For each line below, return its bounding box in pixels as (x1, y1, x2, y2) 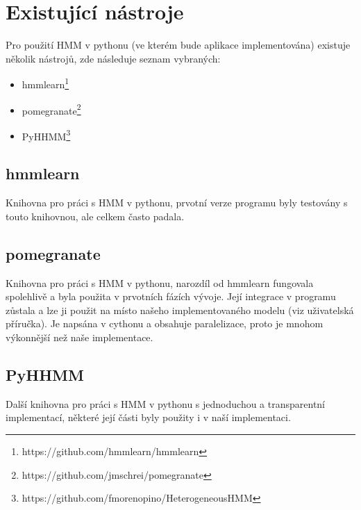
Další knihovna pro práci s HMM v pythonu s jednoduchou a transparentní (6, 396, 326, 411)
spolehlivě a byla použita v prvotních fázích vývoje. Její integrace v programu (6, 289, 336, 304)
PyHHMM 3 (22, 126, 71, 143)
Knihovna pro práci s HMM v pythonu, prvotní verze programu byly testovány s (6, 195, 348, 210)
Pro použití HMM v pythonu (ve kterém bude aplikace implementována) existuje (6, 38, 351, 52)
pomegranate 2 (22, 101, 81, 117)
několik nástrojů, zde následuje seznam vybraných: (6, 51, 221, 65)
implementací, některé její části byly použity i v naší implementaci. (6, 410, 291, 425)
